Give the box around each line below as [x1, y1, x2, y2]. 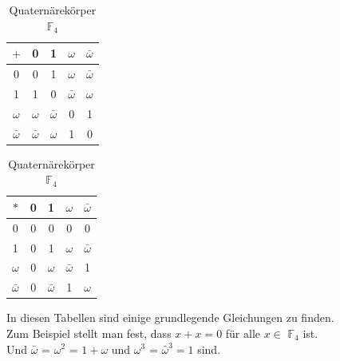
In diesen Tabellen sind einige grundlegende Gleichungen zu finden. [6, 309, 334, 326]
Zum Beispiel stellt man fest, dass [6, 324, 172, 341]
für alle [225, 324, 261, 341]
